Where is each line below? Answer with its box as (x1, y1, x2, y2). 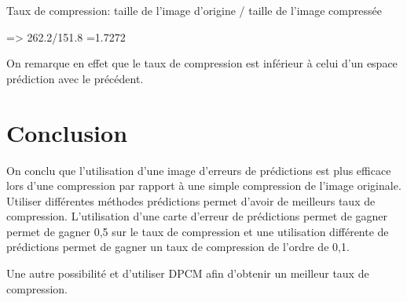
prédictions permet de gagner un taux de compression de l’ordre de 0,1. (6, 238, 350, 255)
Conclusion (6, 116, 128, 148)
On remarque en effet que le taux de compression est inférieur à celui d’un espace (6, 55, 398, 71)
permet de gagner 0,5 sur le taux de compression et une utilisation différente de (6, 223, 389, 239)
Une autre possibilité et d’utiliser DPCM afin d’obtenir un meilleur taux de (6, 265, 369, 282)
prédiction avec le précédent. (6, 70, 144, 86)
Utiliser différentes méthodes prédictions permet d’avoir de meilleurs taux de (6, 192, 376, 209)
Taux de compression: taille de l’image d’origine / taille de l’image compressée (6, 2, 382, 18)
